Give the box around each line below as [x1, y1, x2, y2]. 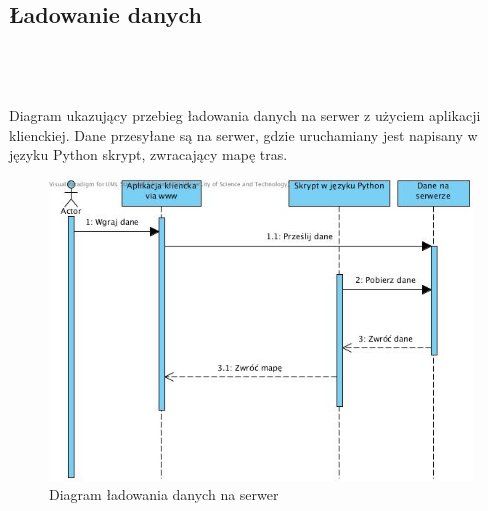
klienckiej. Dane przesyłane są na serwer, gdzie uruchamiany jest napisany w [9, 124, 478, 145]
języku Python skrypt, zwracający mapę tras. [9, 144, 288, 165]
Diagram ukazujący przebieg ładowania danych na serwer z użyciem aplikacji [9, 104, 481, 125]
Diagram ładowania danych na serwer [49, 484, 279, 505]
